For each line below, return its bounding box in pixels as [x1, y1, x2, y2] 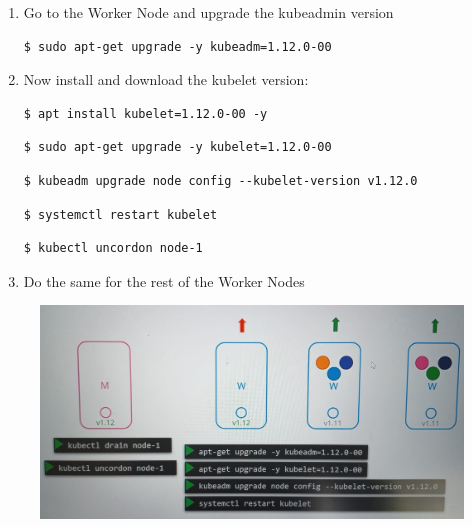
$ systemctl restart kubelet [23, 207, 218, 222]
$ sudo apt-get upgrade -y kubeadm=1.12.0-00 [23, 39, 332, 54]
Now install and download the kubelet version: [23, 69, 309, 90]
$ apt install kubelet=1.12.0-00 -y [23, 106, 268, 121]
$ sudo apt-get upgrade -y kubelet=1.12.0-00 [23, 140, 332, 155]
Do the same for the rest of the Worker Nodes [23, 270, 305, 291]
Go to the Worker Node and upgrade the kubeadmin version [23, 2, 394, 22]
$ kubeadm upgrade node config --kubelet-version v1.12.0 [23, 173, 418, 188]
